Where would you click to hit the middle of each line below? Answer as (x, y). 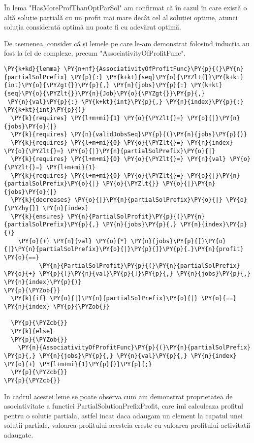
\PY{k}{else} (32, 331)
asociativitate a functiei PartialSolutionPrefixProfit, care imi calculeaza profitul (124, 406)
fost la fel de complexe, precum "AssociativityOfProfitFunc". (95, 53)
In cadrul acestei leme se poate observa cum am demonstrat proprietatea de (118, 396)
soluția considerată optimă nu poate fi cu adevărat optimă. (93, 27)
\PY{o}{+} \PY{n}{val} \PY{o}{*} (73, 241)
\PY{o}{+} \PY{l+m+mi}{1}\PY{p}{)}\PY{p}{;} (78, 364)
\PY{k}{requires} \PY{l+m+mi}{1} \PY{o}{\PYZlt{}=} (97, 118)
